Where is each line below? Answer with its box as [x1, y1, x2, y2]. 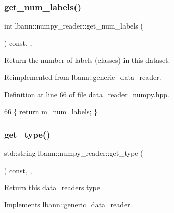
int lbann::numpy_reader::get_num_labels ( [4, 20, 143, 31]
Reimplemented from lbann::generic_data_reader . [4, 72, 161, 82]
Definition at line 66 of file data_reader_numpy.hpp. [4, 89, 169, 99]
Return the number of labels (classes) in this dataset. [4, 55, 170, 65]
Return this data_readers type [4, 182, 100, 193]
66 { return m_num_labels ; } [4, 106, 97, 117]
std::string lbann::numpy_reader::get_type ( [4, 148, 143, 158]
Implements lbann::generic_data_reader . [4, 199, 132, 209]
